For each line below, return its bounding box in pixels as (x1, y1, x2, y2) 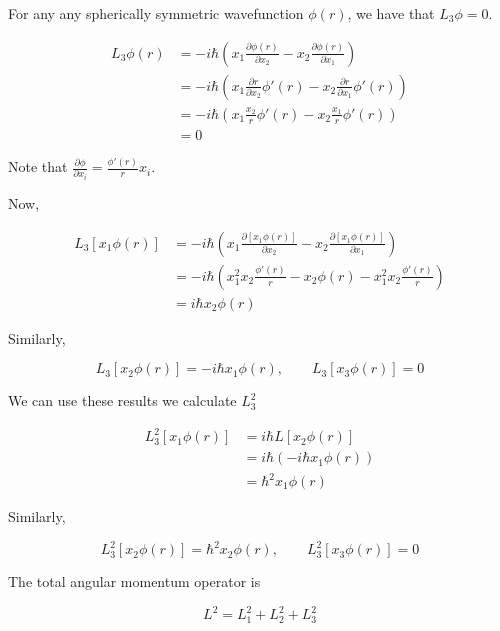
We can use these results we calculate (8, 390, 237, 411)
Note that (8, 156, 68, 177)
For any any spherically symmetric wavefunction (8, 3, 304, 23)
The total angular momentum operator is (8, 571, 261, 592)
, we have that (347, 3, 435, 23)
